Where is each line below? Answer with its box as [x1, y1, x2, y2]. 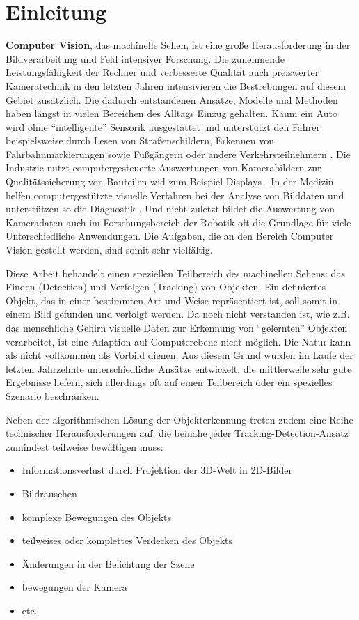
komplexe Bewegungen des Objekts [22, 509, 172, 524]
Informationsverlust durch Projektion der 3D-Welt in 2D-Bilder [22, 463, 292, 477]
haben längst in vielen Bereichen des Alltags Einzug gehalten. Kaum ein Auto [6, 106, 338, 121]
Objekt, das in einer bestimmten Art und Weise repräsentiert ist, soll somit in [6, 293, 338, 307]
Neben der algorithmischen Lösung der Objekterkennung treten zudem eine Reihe [6, 412, 353, 426]
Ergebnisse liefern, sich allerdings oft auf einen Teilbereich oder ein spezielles [6, 375, 333, 389]
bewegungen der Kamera [22, 580, 127, 594]
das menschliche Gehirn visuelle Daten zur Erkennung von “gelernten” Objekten [6, 320, 348, 334]
